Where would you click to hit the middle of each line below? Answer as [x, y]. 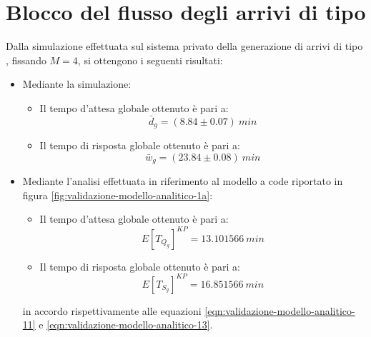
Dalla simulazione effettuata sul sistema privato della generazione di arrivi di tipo [184, 46]
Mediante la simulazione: [77, 84]
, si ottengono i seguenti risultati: [150, 60]
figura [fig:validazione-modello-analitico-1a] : [118, 195]
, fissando [26, 60]
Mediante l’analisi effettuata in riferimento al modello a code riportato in [183, 181]
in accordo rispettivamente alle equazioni [112, 310]
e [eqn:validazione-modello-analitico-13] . [126, 325]
